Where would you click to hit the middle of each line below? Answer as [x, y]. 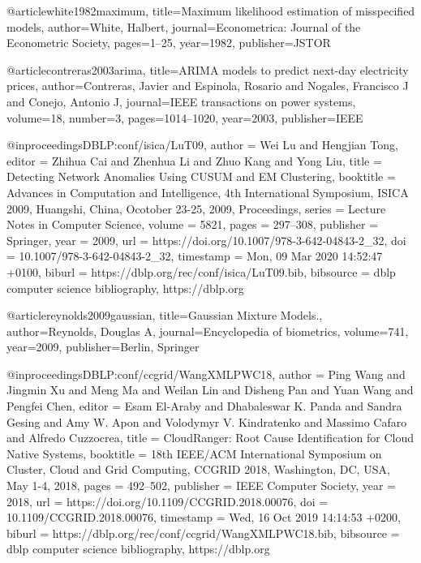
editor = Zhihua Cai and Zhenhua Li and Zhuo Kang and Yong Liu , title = [194, 160]
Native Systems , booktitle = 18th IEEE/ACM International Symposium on [194, 453]
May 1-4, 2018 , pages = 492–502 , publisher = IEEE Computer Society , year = [202, 486]
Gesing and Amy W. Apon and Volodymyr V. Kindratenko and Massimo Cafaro [207, 421]
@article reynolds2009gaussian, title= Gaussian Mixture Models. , [165, 315]
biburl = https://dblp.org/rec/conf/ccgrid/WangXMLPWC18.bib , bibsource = [203, 533]
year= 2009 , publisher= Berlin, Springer [103, 347]
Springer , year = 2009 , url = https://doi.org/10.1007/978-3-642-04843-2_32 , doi [206, 240]
